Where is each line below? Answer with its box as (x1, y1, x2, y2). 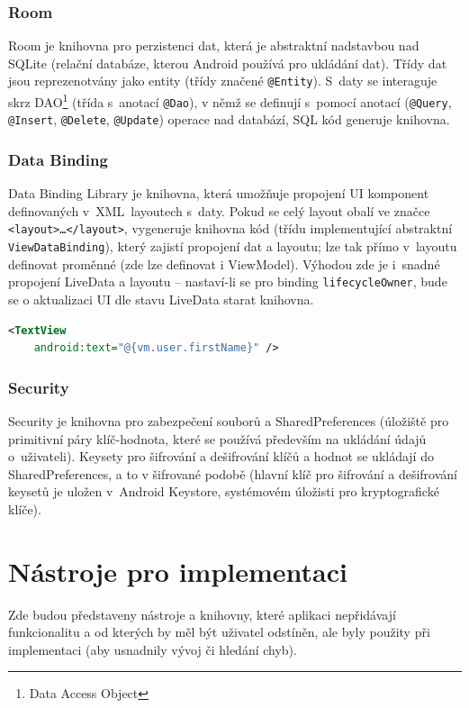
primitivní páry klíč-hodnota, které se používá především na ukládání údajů (8, 429, 427, 448)
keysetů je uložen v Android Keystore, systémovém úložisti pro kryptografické (8, 482, 439, 501)
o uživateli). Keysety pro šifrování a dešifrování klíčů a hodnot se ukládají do (8, 447, 434, 466)
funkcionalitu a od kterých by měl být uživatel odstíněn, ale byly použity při (8, 622, 430, 641)
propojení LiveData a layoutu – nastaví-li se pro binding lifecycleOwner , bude (8, 272, 447, 291)
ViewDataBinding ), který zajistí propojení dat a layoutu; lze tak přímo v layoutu (8, 237, 457, 256)
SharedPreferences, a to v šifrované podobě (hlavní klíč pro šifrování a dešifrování (8, 464, 457, 483)
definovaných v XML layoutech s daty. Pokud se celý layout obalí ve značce (8, 201, 430, 220)
